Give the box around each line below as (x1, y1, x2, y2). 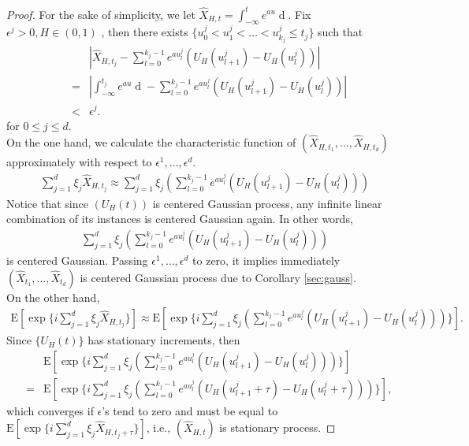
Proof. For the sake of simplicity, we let (6, 6, 195, 22)
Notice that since (6, 195, 88, 211)
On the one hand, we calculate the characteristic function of (6, 134, 296, 151)
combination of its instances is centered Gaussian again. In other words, (6, 210, 353, 227)
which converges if (6, 402, 94, 418)
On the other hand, (6, 288, 100, 305)
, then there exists (101, 24, 188, 40)
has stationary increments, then (87, 332, 240, 348)
